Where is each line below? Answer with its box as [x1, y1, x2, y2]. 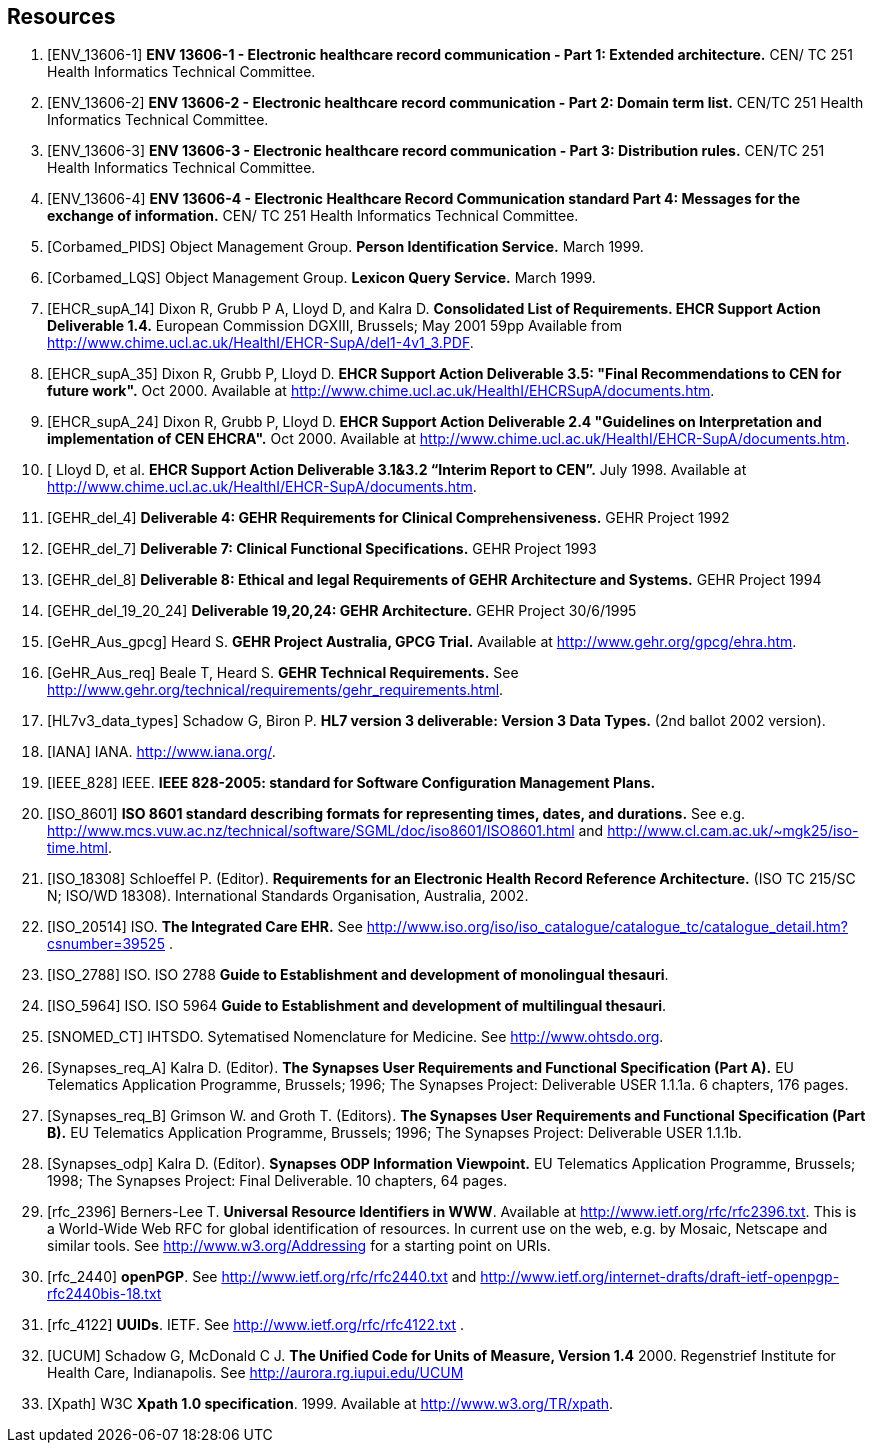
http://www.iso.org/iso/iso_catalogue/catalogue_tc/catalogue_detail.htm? [366, 918, 848, 936]
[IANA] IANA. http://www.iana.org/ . [47, 743, 276, 761]
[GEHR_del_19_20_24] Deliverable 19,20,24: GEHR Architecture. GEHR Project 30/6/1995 [47, 602, 637, 620]
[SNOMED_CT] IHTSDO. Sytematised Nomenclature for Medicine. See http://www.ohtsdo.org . [47, 1028, 664, 1046]
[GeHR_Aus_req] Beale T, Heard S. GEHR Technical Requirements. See [47, 664, 519, 682]
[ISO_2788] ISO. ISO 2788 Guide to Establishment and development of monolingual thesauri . [47, 966, 669, 984]
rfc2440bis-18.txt [47, 1285, 162, 1303]
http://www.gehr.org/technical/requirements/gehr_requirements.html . [47, 681, 504, 699]
